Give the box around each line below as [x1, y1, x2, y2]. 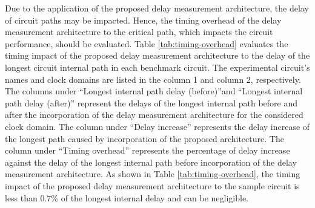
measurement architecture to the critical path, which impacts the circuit [5, 25, 273, 38]
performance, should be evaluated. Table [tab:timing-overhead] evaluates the [5, 37, 288, 50]
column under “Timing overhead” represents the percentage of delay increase [5, 144, 290, 157]
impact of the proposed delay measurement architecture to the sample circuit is [5, 179, 300, 192]
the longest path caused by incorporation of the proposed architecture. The [5, 132, 284, 145]
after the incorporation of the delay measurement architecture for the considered [5, 108, 303, 121]
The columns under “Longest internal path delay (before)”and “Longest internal [5, 85, 303, 97]
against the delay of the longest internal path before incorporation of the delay [5, 155, 297, 168]
